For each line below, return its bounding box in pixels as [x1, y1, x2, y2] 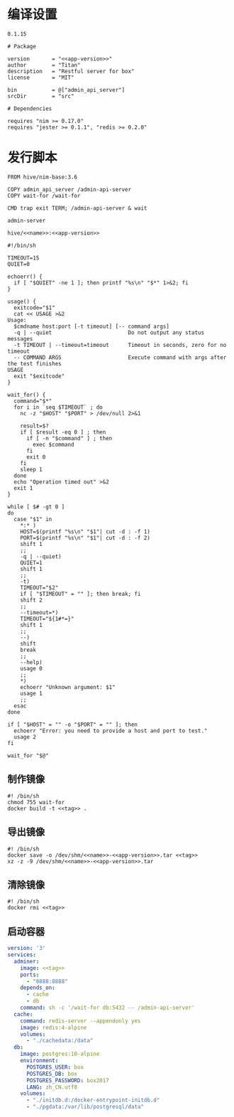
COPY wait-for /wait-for [7, 192, 81, 199]
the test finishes [7, 360, 62, 367]
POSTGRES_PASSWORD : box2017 [26, 1076, 110, 1084]
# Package [7, 43, 37, 50]
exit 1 [13, 484, 33, 491]
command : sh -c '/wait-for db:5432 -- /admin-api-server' [20, 1004, 195, 1011]
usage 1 [20, 690, 43, 697]
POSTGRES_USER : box [26, 1064, 84, 1071]
